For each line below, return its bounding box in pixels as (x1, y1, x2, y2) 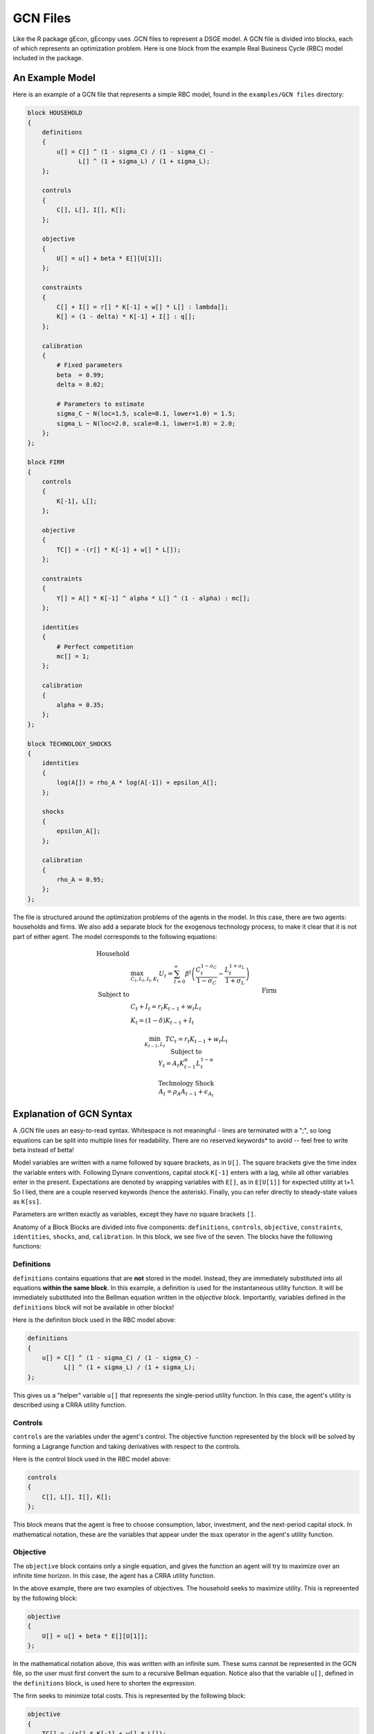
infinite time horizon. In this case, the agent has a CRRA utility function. (12, 1572, 216, 1580)
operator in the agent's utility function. (224, 1530, 335, 1538)
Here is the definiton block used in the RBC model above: (12, 1316, 176, 1324)
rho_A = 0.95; (56, 876, 105, 884)
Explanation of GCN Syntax (12, 1108, 133, 1120)
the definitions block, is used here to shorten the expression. (12, 1679, 197, 1687)
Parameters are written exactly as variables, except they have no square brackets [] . (12, 1210, 256, 1219)
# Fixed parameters (56, 361, 123, 369)
